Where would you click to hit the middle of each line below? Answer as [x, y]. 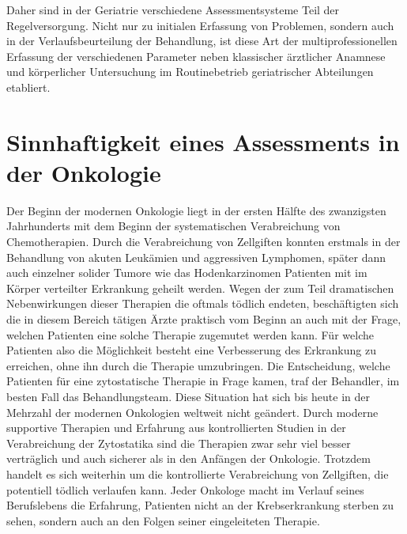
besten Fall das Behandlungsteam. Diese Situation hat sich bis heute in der [188, 396]
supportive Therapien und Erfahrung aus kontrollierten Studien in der [176, 428]
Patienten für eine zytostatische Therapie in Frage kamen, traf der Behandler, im [203, 381]
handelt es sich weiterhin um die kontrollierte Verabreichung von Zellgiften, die [198, 473]
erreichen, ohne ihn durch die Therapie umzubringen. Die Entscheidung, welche [198, 365]
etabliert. [28, 87]
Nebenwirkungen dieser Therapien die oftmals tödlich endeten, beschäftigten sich [203, 303]
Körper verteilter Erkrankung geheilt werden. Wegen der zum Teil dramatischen [200, 288]
